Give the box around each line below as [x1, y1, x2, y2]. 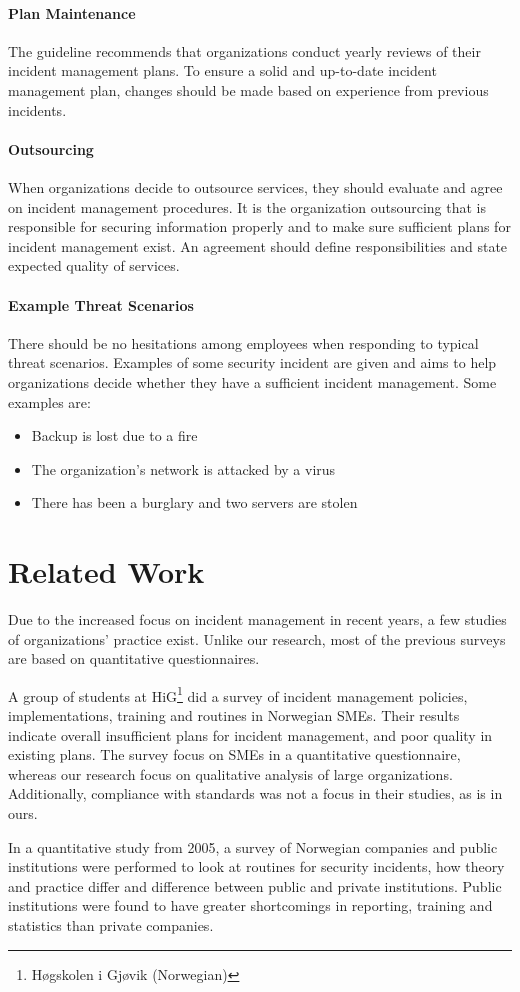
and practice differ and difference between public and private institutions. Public [8, 875, 502, 896]
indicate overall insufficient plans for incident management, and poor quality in [8, 724, 493, 745]
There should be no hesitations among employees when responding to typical [8, 332, 479, 353]
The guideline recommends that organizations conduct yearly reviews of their [8, 40, 481, 61]
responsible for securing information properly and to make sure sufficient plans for [8, 216, 511, 237]
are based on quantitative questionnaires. [8, 648, 260, 669]
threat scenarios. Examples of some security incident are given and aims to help [8, 352, 497, 373]
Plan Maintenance [8, 2, 136, 23]
